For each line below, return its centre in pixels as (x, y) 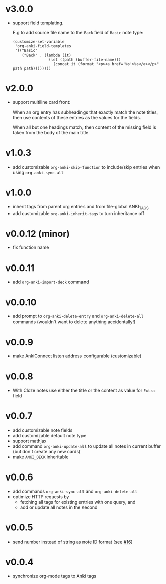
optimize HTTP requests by (41, 497)
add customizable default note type (49, 436)
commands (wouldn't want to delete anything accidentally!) (74, 322)
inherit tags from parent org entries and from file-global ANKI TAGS (81, 207)
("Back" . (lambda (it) (47, 55)
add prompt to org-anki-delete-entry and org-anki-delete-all (78, 316)
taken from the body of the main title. (51, 132)
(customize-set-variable (38, 42)
